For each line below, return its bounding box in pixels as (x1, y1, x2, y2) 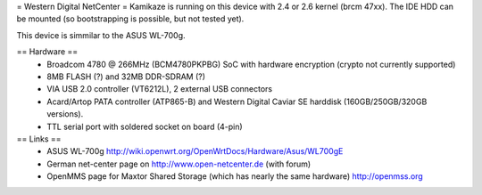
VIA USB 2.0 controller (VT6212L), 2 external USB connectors (46, 84, 272, 94)
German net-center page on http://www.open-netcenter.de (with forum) (46, 158, 312, 169)
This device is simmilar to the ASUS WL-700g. (16, 29, 187, 40)
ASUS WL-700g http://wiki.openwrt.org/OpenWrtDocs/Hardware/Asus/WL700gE (46, 146, 344, 157)
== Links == (16, 134, 62, 144)
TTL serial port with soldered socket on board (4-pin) (46, 121, 243, 132)
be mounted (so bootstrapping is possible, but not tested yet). (16, 13, 245, 24)
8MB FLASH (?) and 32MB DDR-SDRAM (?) (46, 71, 205, 82)
